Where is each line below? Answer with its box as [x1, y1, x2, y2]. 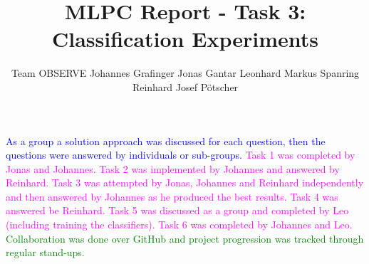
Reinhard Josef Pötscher [132, 79, 239, 94]
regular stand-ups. [6, 245, 85, 260]
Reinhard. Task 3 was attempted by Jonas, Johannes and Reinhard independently [6, 175, 364, 190]
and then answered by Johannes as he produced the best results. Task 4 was [6, 189, 338, 204]
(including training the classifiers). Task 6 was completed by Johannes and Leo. [6, 217, 353, 232]
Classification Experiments [52, 24, 318, 53]
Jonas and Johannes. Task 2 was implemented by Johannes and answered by [6, 161, 340, 176]
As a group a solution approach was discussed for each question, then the [6, 133, 326, 148]
